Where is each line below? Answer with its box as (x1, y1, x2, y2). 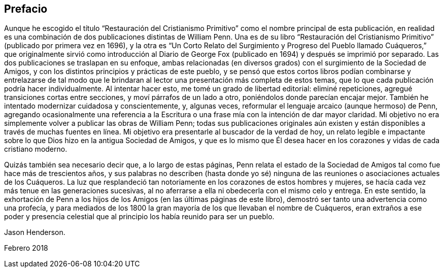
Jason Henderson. (4, 228, 65, 237)
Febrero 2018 (4, 244, 48, 253)
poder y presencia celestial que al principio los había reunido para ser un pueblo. (4, 212, 275, 221)
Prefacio (4, 3, 48, 15)
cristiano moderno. (4, 145, 67, 154)
